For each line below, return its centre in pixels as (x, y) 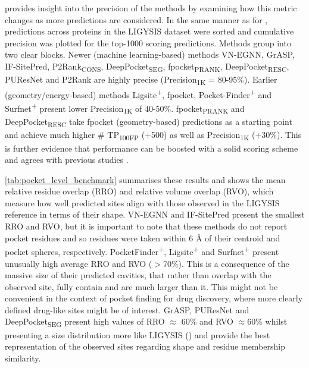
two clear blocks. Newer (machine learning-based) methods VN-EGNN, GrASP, (150, 54)
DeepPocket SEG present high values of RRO (85, 322)
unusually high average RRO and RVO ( (79, 263)
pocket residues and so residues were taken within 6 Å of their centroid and (143, 238)
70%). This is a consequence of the (226, 263)
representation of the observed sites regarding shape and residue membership (145, 346)
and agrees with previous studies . (67, 160)
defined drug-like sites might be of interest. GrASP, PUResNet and (127, 309)
